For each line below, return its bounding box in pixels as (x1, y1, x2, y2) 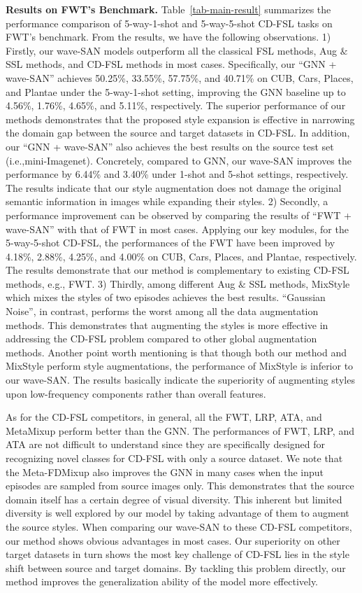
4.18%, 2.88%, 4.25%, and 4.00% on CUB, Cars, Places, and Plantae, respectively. (6, 249, 357, 263)
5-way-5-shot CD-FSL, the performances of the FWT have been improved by (6, 235, 335, 250)
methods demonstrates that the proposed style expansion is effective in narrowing (6, 111, 355, 126)
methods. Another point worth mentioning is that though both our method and (6, 344, 347, 359)
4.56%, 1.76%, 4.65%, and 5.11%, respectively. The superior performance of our (6, 98, 346, 113)
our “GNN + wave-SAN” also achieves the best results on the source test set (6, 139, 334, 153)
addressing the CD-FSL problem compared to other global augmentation (6, 331, 317, 346)
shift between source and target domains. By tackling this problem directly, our (6, 560, 346, 575)
